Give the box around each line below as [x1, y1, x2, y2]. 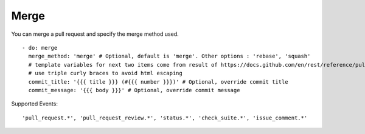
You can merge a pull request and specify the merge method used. [11, 30, 179, 38]
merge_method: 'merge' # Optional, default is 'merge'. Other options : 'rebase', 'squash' [28, 53, 311, 60]
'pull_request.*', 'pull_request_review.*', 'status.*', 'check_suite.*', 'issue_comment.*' [22, 114, 308, 121]
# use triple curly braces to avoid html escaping [28, 70, 182, 77]
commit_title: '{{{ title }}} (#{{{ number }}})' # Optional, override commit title [28, 78, 288, 85]
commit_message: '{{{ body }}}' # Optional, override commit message [28, 87, 240, 93]
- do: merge [22, 44, 58, 51]
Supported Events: [11, 100, 58, 107]
